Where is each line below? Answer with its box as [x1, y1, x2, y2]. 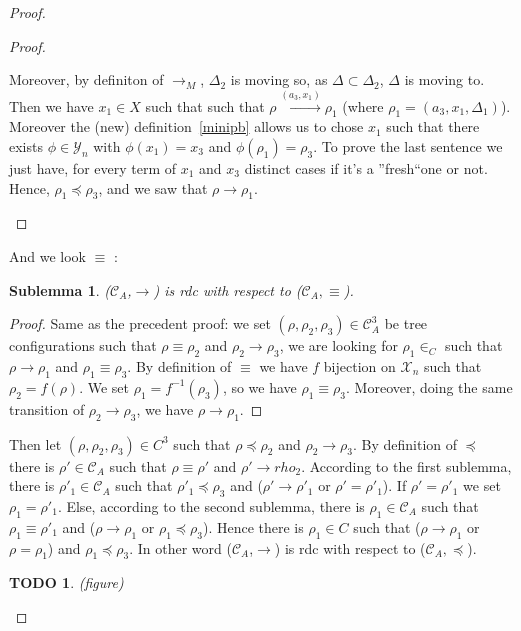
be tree [384, 313, 428, 334]
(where [342, 95, 384, 116]
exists [9, 135, 43, 156]
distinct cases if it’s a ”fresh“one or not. [244, 157, 488, 178]
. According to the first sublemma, [301, 455, 512, 476]
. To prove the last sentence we [313, 135, 503, 156]
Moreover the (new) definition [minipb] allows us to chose [9, 116, 364, 137]
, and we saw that [98, 177, 208, 198]
